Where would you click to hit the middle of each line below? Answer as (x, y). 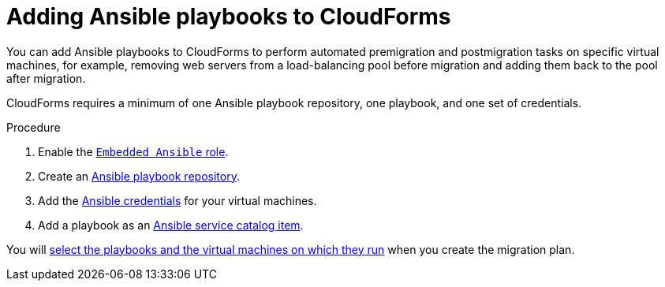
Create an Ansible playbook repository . (139, 176)
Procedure (34, 127)
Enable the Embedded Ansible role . (133, 151)
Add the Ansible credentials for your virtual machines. (177, 200)
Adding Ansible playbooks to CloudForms (229, 17)
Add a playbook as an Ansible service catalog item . (171, 225)
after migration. (46, 78)
